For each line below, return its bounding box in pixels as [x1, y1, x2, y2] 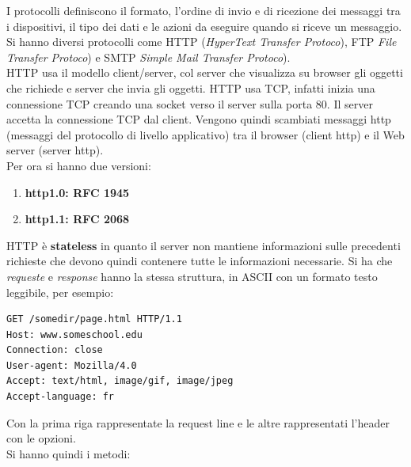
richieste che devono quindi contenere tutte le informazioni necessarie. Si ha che [6, 252, 393, 269]
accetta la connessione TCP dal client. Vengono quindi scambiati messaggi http [6, 111, 391, 127]
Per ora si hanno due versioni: [6, 157, 151, 173]
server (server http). [6, 142, 104, 158]
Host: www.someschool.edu [6, 328, 143, 340]
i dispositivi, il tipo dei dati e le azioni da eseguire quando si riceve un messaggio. [6, 17, 402, 34]
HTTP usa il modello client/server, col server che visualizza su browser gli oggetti [6, 64, 403, 81]
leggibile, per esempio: [6, 283, 114, 300]
